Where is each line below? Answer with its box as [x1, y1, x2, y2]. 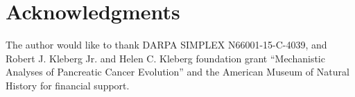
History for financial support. [6, 78, 130, 92]
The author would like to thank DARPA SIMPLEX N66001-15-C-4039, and [6, 37, 327, 52]
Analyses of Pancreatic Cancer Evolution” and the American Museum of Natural [6, 64, 349, 79]
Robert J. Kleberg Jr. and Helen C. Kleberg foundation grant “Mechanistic [6, 51, 325, 65]
